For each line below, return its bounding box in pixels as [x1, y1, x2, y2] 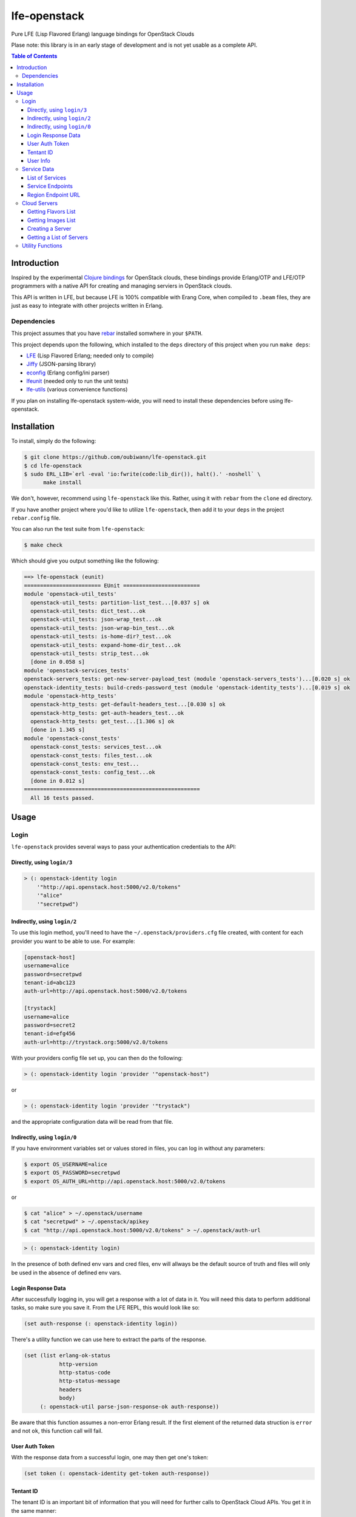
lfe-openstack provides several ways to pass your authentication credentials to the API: [11, 843, 237, 851]
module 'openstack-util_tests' [24, 590, 118, 598]
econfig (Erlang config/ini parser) [26, 369, 110, 376]
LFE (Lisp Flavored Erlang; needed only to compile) [26, 352, 154, 359]
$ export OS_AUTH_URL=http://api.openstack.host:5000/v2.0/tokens [24, 1178, 226, 1184]
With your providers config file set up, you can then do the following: [11, 1054, 183, 1061]
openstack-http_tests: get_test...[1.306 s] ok [30, 718, 175, 725]
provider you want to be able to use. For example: [11, 938, 136, 945]
